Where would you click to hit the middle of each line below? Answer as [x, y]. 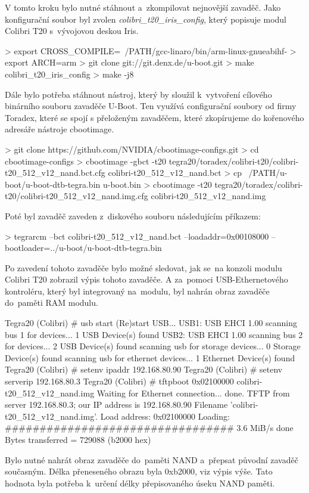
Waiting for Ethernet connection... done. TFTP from [193, 393]
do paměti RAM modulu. [51, 303]
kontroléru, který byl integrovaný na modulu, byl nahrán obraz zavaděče [137, 291]
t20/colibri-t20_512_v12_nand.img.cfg [77, 196]
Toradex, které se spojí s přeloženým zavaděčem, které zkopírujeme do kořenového [154, 117]
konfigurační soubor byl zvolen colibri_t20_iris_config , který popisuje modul [146, 19]
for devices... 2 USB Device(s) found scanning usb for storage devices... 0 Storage [153, 346]
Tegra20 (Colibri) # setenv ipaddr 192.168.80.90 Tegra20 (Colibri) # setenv [144, 369]
